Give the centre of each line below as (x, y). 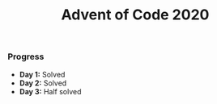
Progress (26, 56)
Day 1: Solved (42, 74)
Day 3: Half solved (50, 91)
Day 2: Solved (43, 83)
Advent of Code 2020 (135, 15)
